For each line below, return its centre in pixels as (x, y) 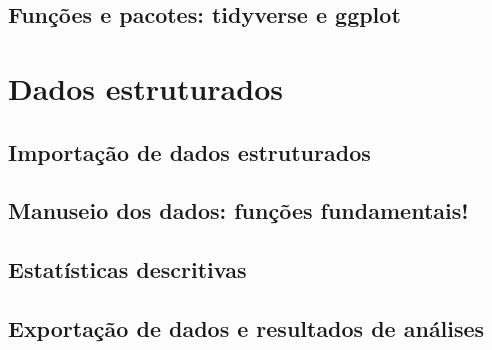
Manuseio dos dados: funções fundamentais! (238, 210)
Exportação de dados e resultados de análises (246, 327)
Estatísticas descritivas (127, 269)
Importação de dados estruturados (189, 151)
